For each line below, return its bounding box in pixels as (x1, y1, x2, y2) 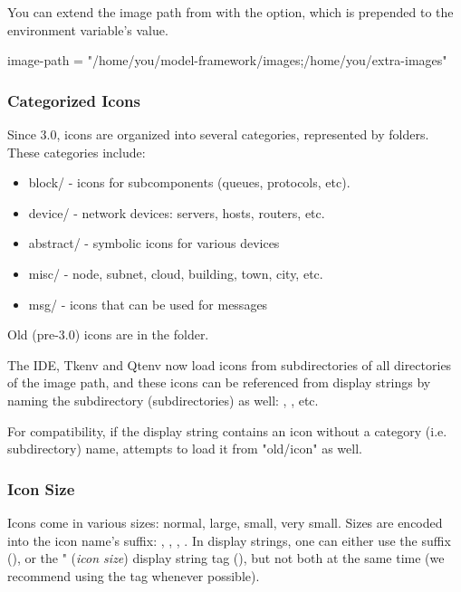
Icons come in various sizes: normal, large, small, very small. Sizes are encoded (7, 512, 443, 531)
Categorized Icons (7, 89, 140, 111)
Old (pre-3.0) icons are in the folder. (7, 325, 209, 344)
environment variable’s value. (7, 20, 168, 39)
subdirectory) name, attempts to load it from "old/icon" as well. (7, 439, 362, 458)
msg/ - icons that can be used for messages (28, 294, 268, 313)
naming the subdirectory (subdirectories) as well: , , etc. (7, 390, 319, 409)
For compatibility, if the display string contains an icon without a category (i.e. (7, 421, 447, 440)
